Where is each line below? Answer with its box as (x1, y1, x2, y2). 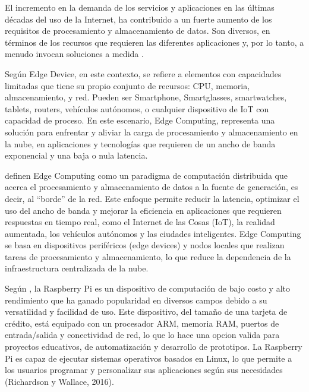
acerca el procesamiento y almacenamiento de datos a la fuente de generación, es (5, 181, 298, 193)
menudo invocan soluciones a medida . (5, 48, 144, 60)
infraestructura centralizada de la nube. (5, 262, 149, 274)
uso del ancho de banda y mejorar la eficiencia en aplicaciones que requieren (5, 204, 282, 216)
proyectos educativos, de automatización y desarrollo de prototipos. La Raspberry (5, 340, 302, 353)
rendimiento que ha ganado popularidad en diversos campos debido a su (5, 293, 267, 306)
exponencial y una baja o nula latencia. (5, 149, 148, 162)
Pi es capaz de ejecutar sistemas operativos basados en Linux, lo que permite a (5, 352, 292, 364)
